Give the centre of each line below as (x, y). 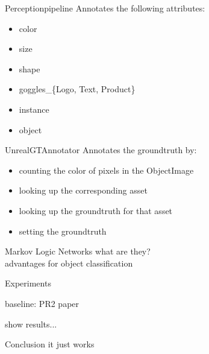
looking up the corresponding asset (83, 190)
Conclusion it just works (50, 344)
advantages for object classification (69, 263)
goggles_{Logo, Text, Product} (77, 89)
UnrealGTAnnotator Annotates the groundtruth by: (101, 150)
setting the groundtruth (63, 231)
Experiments (28, 283)
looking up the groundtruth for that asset (96, 210)
